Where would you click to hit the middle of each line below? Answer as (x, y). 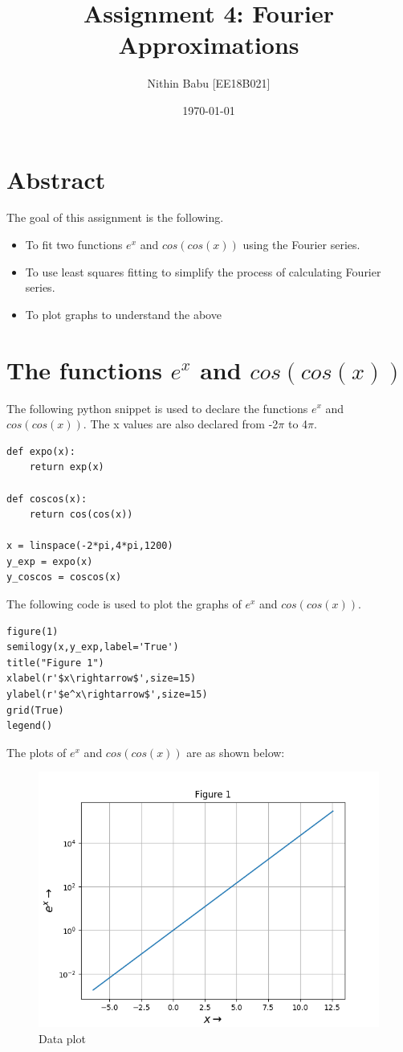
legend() (30, 726)
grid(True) (35, 710)
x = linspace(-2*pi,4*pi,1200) (90, 546)
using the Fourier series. (301, 245)
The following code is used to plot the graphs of (124, 604)
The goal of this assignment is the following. (115, 217)
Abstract (56, 179)
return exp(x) (67, 467)
